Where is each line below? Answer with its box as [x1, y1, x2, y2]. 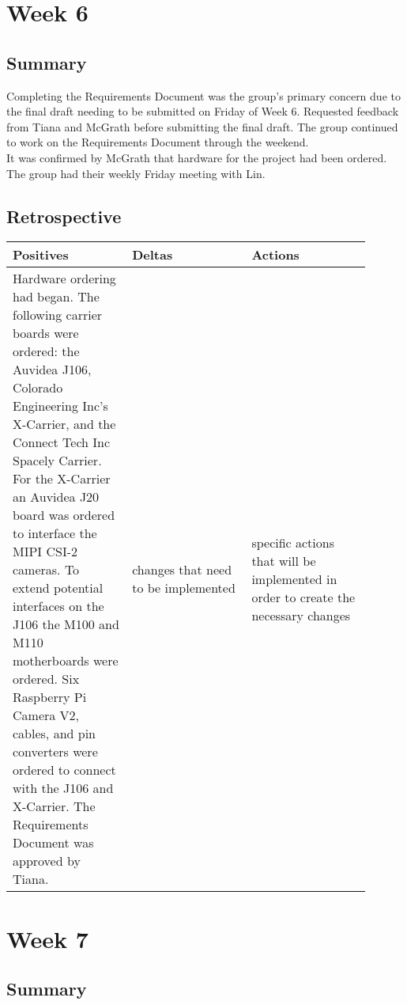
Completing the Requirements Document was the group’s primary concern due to [6, 87, 401, 104]
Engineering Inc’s [13, 396, 108, 415]
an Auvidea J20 [13, 487, 100, 506]
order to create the [251, 587, 356, 606]
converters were [13, 742, 98, 761]
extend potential [13, 578, 104, 597]
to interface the [13, 524, 97, 543]
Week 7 [6, 922, 89, 954]
